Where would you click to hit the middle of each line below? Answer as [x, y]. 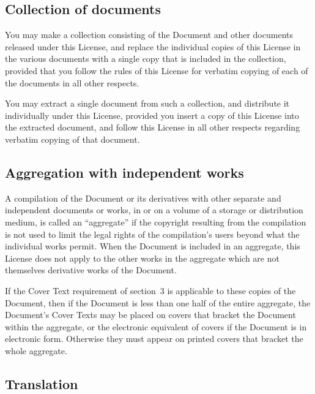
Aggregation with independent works [124, 172]
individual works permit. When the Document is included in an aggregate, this [153, 246]
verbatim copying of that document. [72, 139]
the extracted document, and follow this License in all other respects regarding [153, 127]
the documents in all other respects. [72, 82]
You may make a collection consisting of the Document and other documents [149, 35]
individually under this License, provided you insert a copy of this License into [152, 115]
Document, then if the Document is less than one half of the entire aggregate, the [158, 302]
